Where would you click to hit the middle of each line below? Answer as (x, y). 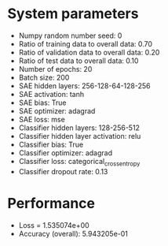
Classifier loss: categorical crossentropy (79, 162)
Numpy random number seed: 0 (70, 35)
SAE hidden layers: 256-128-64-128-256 (84, 86)
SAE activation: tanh (51, 94)
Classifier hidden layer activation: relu (80, 136)
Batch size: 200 (44, 77)
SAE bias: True (42, 102)
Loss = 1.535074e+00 (54, 225)
